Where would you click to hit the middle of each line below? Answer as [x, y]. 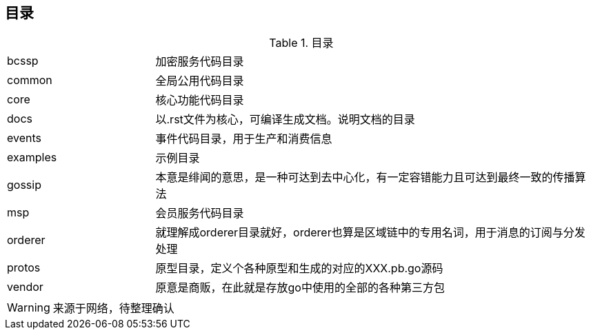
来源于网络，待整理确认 [113, 308]
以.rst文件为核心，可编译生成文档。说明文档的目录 [285, 120]
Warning [29, 308]
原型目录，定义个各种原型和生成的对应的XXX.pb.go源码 [299, 268]
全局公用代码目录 [200, 81]
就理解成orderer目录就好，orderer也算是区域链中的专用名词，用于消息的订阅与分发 [370, 233]
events [24, 138]
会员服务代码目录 [200, 213]
